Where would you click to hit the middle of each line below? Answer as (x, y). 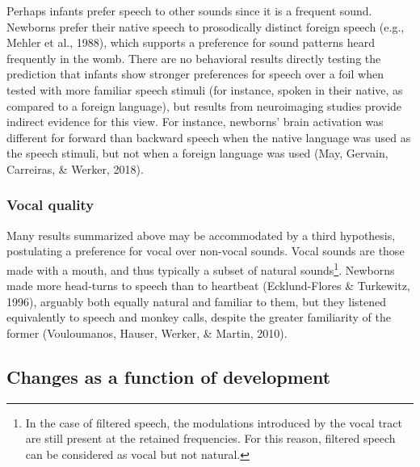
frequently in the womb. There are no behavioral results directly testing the (194, 58)
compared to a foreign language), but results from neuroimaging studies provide (204, 105)
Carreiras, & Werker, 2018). (75, 168)
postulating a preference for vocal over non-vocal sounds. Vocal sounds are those (206, 251)
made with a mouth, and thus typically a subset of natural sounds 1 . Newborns (201, 268)
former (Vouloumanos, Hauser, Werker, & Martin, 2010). (147, 332)
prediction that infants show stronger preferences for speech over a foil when (195, 74)
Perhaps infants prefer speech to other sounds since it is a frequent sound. (189, 11)
